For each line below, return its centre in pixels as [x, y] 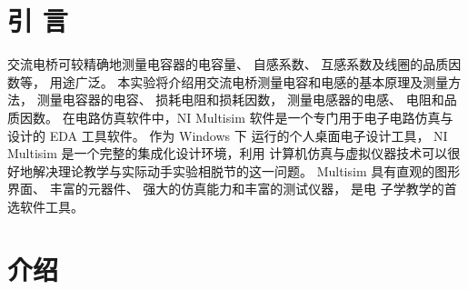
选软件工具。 [45, 206]
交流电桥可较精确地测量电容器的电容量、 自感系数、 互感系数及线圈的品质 [228, 64]
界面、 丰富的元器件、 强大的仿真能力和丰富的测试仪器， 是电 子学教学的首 [232, 189]
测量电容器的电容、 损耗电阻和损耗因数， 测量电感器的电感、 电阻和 [240, 100]
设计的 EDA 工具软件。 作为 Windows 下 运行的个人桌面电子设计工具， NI [228, 135]
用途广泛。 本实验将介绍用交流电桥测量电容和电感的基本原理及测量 [249, 81]
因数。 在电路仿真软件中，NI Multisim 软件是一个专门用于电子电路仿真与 [236, 117]
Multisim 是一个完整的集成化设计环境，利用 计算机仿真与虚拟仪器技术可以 [228, 153]
